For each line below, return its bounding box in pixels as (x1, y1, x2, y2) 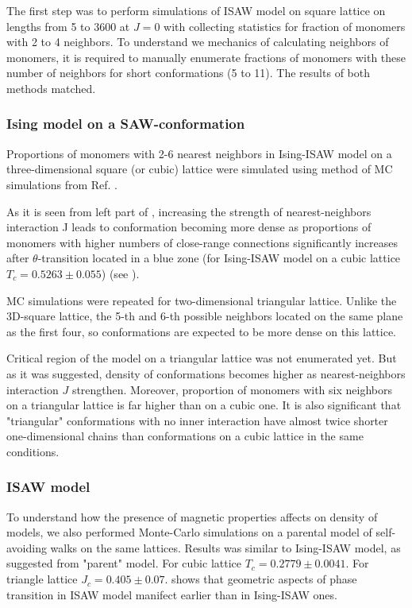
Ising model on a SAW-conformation (6, 114, 245, 134)
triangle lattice (6, 571, 78, 587)
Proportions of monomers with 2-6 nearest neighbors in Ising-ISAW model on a (6, 145, 392, 161)
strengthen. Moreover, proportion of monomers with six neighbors (71, 381, 392, 397)
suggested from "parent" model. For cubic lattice (6, 555, 241, 571)
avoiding (6, 539, 47, 556)
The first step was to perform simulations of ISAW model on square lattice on (6, 2, 386, 18)
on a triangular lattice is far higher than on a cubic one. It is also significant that (6, 397, 402, 413)
